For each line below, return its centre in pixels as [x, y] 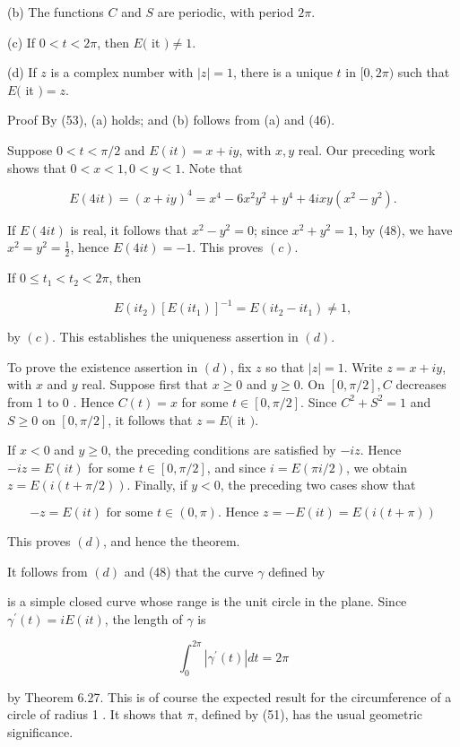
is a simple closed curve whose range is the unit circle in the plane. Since [207, 601]
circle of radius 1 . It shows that [95, 714]
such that [424, 72]
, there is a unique [282, 72]
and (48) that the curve [189, 571]
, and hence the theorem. [172, 540]
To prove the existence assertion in [103, 366]
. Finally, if [157, 485]
